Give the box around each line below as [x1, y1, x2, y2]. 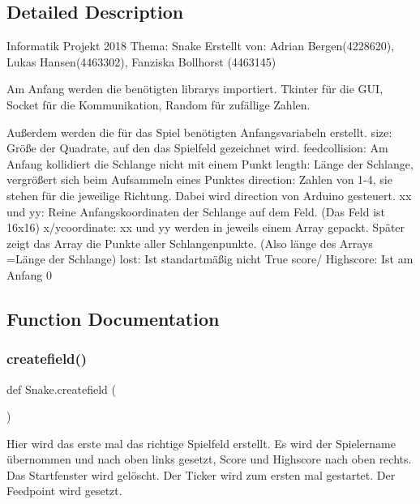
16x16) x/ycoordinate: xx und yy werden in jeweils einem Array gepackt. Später [6, 219, 405, 236]
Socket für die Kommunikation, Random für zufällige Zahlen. [6, 96, 311, 113]
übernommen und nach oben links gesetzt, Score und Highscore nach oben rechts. [6, 451, 412, 468]
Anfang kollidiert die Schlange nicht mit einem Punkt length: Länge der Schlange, [6, 155, 414, 172]
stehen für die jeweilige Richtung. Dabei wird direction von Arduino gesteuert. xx [6, 186, 412, 203]
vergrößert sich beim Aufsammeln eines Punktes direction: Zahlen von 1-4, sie [6, 171, 392, 188]
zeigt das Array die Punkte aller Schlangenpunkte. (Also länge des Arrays [6, 234, 373, 251]
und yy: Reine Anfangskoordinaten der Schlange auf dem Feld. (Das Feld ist [6, 203, 386, 220]
